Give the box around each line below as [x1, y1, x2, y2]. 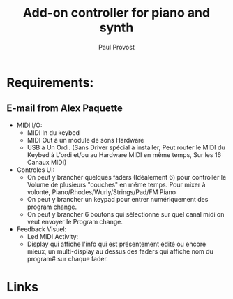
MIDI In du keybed [27, 128, 80, 137]
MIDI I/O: [16, 121, 43, 129]
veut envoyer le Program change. [27, 217, 123, 226]
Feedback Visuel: [16, 225, 67, 233]
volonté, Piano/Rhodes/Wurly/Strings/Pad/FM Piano [27, 187, 176, 196]
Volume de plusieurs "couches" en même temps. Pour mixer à [27, 180, 206, 189]
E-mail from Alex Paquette [6, 103, 123, 115]
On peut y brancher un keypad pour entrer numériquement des [27, 195, 209, 203]
